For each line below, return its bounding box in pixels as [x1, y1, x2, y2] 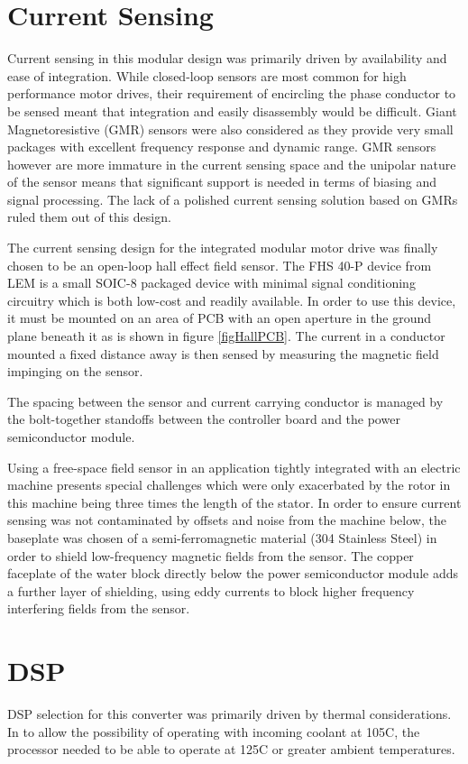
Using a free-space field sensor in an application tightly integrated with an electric [7, 457, 461, 476]
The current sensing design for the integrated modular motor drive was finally [7, 238, 438, 257]
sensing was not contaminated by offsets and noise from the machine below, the [7, 511, 446, 529]
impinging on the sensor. [7, 362, 143, 381]
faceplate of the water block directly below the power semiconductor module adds [7, 564, 459, 583]
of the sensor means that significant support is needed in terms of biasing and [7, 172, 436, 191]
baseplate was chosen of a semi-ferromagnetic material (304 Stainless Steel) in [7, 528, 437, 547]
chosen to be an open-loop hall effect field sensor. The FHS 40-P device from [7, 255, 432, 274]
